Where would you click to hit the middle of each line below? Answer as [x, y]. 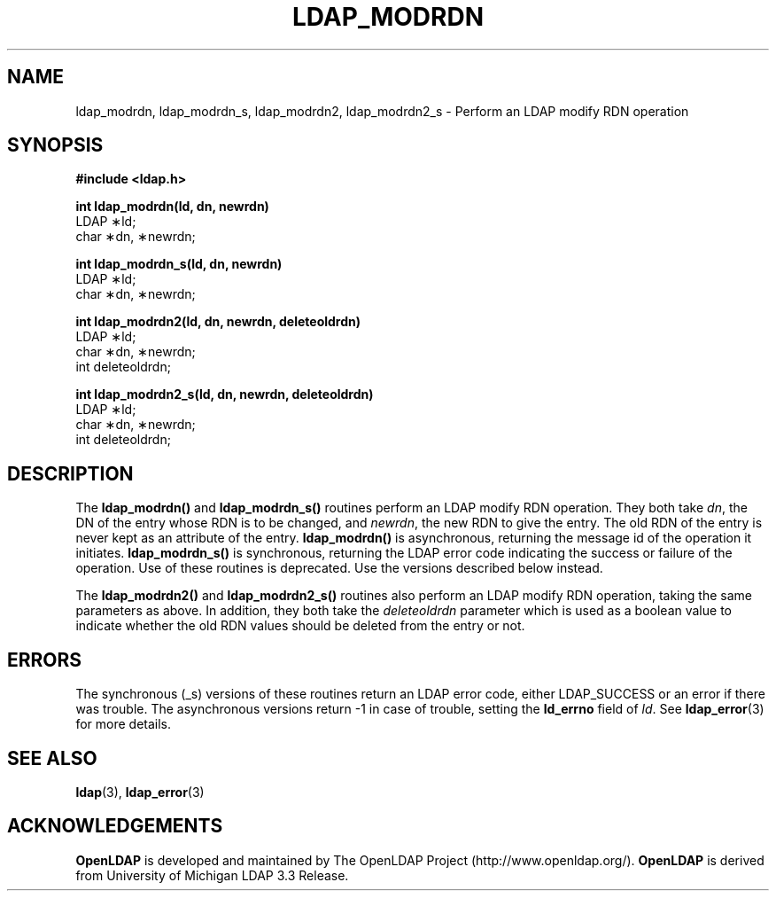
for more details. [124, 724]
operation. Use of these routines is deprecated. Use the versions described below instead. [339, 568]
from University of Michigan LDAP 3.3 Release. [212, 875]
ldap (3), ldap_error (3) [140, 792]
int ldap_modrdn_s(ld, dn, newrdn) [179, 264]
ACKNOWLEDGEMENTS [115, 826]
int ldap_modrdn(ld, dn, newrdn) [172, 207]
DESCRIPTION [70, 473]
